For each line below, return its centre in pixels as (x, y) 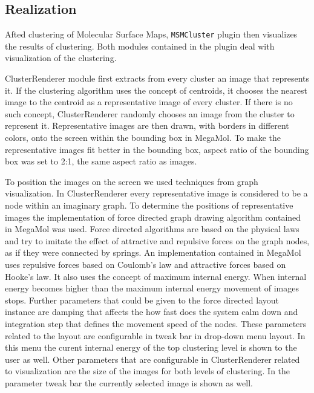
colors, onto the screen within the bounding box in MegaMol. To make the (143, 138)
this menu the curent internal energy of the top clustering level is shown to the (151, 347)
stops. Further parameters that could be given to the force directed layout (142, 300)
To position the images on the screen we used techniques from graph (132, 181)
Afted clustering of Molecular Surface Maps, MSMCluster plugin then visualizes (151, 34)
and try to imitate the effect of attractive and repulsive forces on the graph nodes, (157, 240)
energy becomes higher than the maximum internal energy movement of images (152, 288)
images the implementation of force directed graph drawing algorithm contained (153, 217)
